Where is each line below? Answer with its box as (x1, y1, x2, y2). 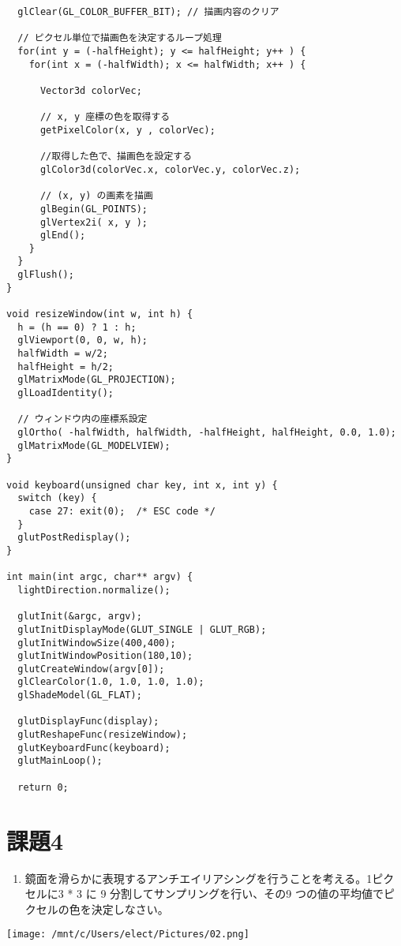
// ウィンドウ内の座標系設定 (17, 413, 148, 425)
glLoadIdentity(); (17, 387, 114, 399)
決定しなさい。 (91, 900, 169, 917)
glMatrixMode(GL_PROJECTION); (17, 374, 176, 386)
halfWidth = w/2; (17, 348, 108, 360)
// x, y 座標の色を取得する (39, 111, 171, 123)
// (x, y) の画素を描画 (39, 190, 153, 202)
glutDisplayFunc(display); (17, 716, 159, 727)
